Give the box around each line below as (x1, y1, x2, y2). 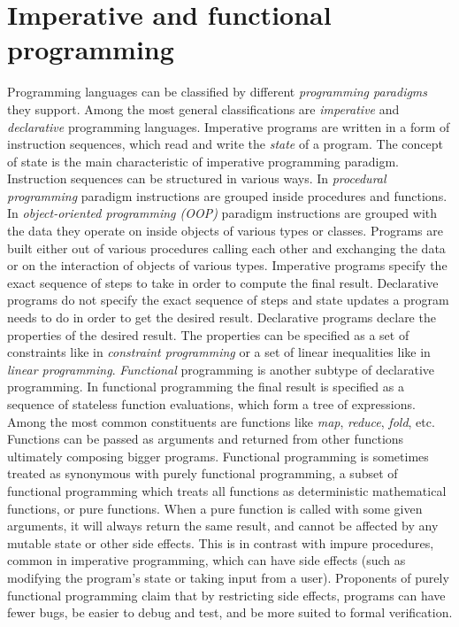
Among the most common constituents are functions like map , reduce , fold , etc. (7, 412, 435, 430)
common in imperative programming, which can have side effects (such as (7, 551, 406, 569)
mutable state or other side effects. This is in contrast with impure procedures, (7, 533, 434, 552)
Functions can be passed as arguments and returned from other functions (7, 430, 404, 448)
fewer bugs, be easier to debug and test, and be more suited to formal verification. (7, 603, 453, 622)
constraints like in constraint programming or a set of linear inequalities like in (7, 343, 431, 361)
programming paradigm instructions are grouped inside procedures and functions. (7, 186, 448, 205)
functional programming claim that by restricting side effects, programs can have (7, 585, 446, 604)
